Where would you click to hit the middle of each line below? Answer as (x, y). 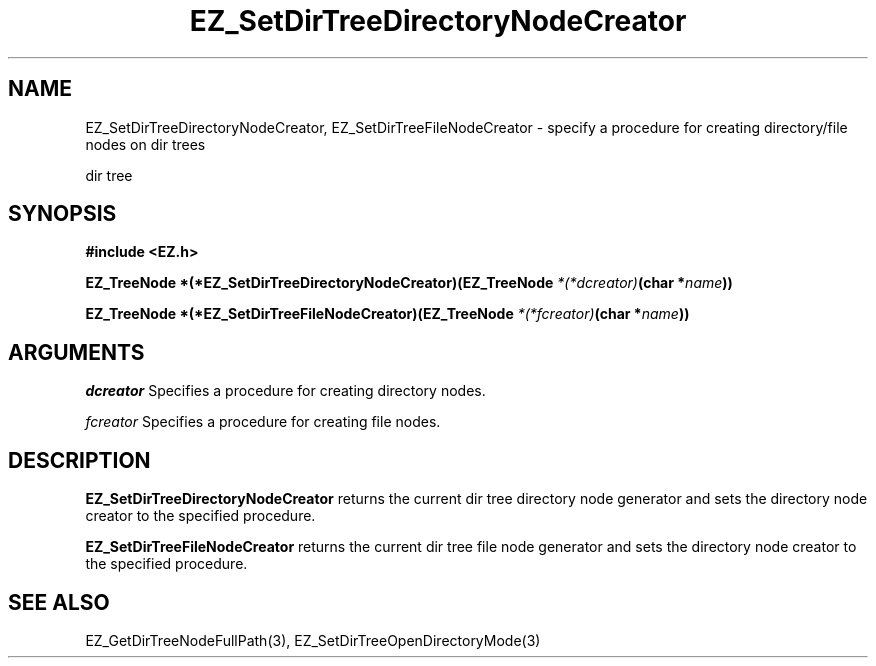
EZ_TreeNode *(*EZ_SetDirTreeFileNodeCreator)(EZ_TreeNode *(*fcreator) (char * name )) (387, 314)
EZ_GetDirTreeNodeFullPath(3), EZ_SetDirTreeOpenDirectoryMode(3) (313, 640)
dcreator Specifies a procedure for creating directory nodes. (285, 391)
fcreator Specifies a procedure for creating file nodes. (263, 422)
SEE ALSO (59, 602)
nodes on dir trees (145, 144)
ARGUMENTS (76, 352)
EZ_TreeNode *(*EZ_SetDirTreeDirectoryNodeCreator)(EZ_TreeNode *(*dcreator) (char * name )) (409, 283)
